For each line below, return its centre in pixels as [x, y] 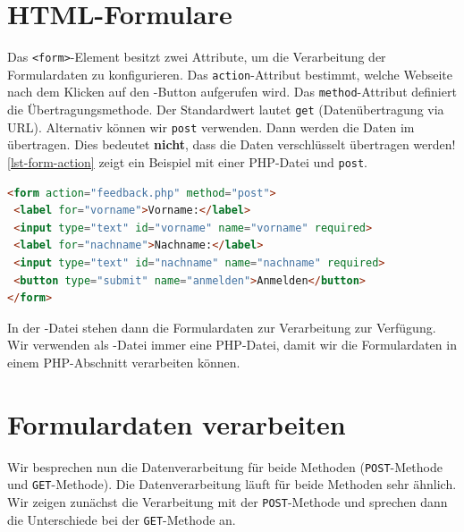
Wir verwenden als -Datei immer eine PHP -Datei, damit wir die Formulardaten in [232, 345]
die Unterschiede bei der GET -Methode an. [122, 519]
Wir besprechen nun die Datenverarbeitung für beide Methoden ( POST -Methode [225, 466]
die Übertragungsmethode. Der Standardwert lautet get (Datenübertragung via [226, 110]
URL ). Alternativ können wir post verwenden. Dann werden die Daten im [211, 127]
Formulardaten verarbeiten [177, 423]
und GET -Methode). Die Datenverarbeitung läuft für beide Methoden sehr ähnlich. [232, 484]
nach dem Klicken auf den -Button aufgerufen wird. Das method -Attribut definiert [232, 92]
